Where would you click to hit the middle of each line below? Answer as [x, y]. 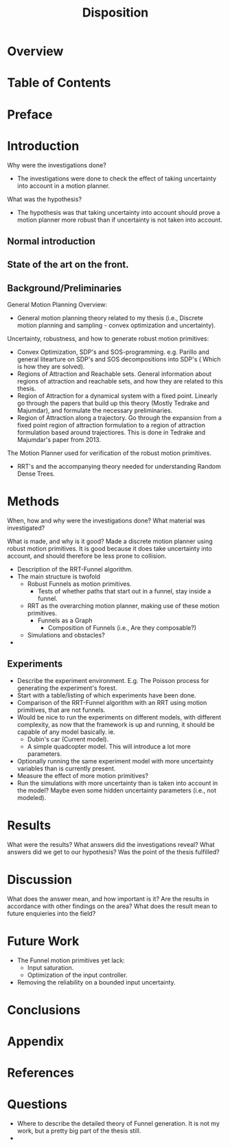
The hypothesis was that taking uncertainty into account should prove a [118, 212]
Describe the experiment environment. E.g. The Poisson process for [113, 680]
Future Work [43, 941]
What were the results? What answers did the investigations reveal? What [111, 844]
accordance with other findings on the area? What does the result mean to [112, 906]
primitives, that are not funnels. [61, 710]
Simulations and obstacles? [66, 635]
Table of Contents [59, 83]
